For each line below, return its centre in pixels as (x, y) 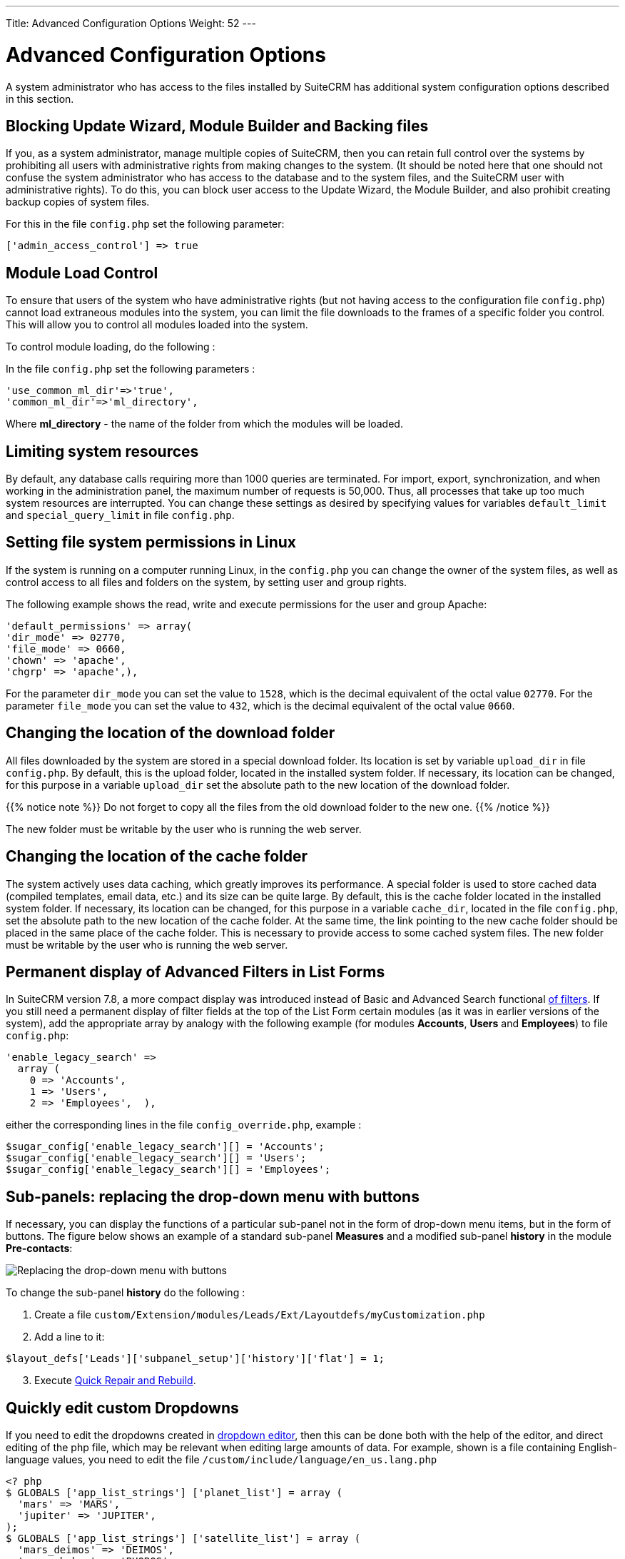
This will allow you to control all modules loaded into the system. (157, 325)
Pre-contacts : (39, 1248)
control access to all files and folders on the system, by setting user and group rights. (207, 582)
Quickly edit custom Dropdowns (122, 1408)
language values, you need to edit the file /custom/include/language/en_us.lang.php (222, 1460)
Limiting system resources (102, 451)
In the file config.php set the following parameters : (131, 369)
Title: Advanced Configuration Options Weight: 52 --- (131, 23)
